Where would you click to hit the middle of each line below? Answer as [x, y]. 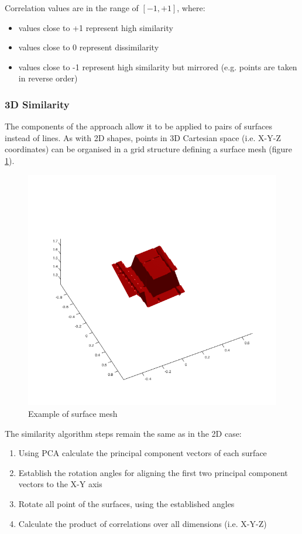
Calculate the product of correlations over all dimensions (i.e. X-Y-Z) [143, 523]
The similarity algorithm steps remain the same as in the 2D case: [123, 433]
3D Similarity [37, 104]
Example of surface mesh [73, 413]
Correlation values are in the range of [72, 8]
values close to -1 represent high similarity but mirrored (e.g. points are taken [158, 66]
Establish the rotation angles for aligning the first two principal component [153, 472]
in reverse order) [48, 78]
